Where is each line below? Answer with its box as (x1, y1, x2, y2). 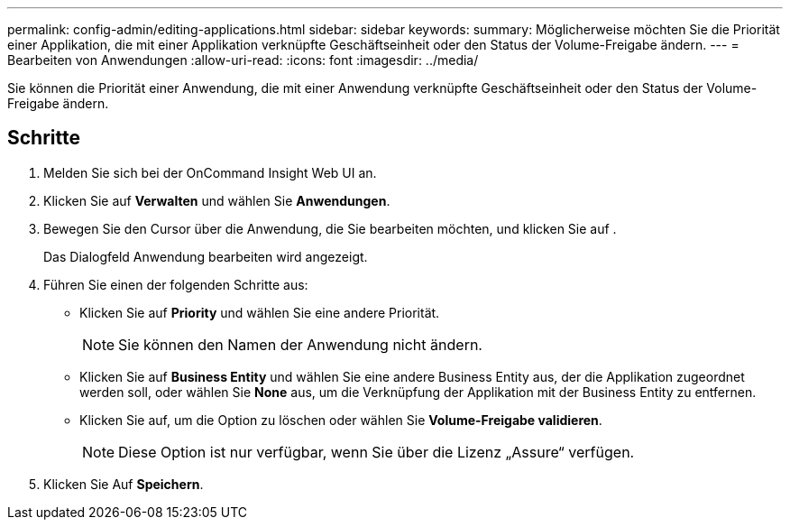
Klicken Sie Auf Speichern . (43, 476, 204, 492)
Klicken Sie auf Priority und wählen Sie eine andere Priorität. (79, 304, 440, 320)
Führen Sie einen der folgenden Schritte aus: (43, 276, 308, 292)
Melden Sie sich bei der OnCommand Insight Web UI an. (43, 164, 377, 180)
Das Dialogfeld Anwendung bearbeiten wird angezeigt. (43, 248, 368, 264)
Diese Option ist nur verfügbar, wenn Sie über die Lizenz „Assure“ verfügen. (118, 442, 635, 461)
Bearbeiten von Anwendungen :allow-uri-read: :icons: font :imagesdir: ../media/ (7, 52, 479, 68)
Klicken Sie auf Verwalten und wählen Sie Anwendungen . (43, 192, 390, 208)
